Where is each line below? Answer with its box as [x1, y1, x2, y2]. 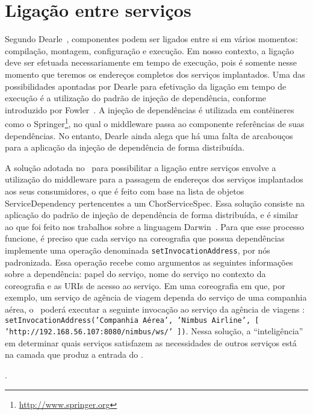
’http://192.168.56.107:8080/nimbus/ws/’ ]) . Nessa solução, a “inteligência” [5, 325, 303, 337]
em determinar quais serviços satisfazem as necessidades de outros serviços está [5, 336, 297, 349]
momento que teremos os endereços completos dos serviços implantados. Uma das [5, 67, 305, 80]
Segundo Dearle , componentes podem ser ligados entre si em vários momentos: [5, 33, 298, 45]
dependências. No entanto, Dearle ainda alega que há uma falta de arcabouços [5, 129, 293, 142]
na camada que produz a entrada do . [5, 348, 143, 361]
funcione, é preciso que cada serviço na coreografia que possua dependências [5, 232, 285, 245]
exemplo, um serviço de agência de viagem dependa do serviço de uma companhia [5, 291, 307, 304]
